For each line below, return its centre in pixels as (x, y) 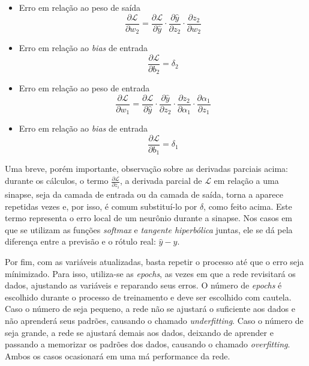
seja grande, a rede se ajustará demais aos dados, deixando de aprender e (139, 332)
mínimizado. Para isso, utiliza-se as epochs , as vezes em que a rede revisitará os (150, 273)
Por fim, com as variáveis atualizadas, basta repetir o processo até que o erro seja (154, 261)
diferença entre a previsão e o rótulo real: (80, 241)
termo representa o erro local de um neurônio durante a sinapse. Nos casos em (149, 218)
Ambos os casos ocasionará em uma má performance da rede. (118, 355)
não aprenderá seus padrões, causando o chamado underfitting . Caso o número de (154, 320)
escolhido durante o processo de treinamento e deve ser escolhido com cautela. (148, 297)
